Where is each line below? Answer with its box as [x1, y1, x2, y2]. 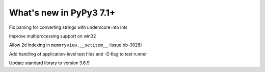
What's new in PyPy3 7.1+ [9, 7, 115, 18]
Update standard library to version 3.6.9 [9, 60, 90, 66]
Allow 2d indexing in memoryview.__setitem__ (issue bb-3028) [9, 42, 142, 48]
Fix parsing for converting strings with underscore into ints [9, 24, 128, 30]
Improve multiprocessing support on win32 [9, 33, 96, 39]
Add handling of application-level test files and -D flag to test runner [9, 51, 147, 57]
